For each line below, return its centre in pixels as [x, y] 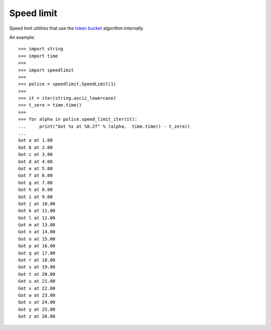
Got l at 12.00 [37, 218]
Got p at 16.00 [37, 246]
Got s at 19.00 [37, 267]
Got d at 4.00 [35, 161]
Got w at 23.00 [37, 295]
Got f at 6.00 [35, 176]
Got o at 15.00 [37, 239]
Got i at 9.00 [35, 197]
